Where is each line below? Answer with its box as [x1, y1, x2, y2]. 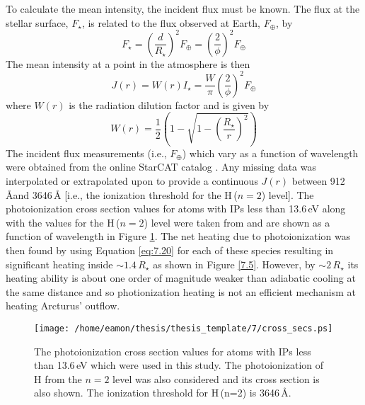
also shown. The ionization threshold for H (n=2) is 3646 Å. [34, 385, 291, 400]
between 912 [291, 173, 345, 188]
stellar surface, [6, 15, 69, 30]
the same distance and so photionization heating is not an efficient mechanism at [6, 284, 357, 299]
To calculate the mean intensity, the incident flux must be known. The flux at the [6, 1, 360, 16]
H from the [34, 371, 82, 386]
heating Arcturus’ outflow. [6, 298, 120, 313]
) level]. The [261, 187, 314, 202]
